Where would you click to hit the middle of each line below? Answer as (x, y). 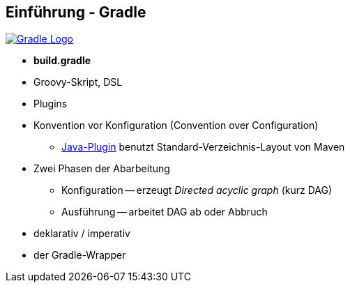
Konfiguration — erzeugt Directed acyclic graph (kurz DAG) (197, 190)
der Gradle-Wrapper (80, 255)
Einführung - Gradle (76, 12)
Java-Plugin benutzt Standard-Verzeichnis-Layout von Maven (203, 147)
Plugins (51, 104)
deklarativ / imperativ (82, 234)
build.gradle (62, 61)
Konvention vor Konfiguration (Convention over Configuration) (176, 126)
